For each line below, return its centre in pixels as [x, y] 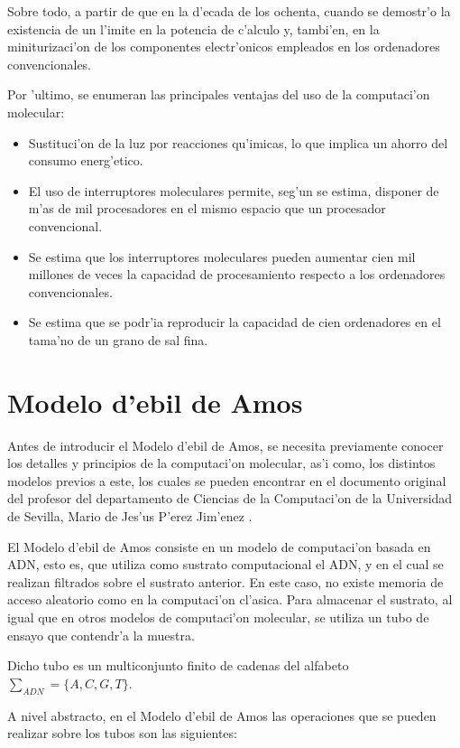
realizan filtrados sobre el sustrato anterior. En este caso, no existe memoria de [225, 581]
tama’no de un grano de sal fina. [118, 339]
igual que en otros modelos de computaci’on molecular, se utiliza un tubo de [218, 617]
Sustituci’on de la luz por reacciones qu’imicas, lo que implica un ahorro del [238, 142]
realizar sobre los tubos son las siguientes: [122, 733]
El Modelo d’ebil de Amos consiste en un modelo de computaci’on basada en [219, 546]
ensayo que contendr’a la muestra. [101, 635]
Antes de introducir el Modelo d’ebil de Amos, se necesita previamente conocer [225, 445]
